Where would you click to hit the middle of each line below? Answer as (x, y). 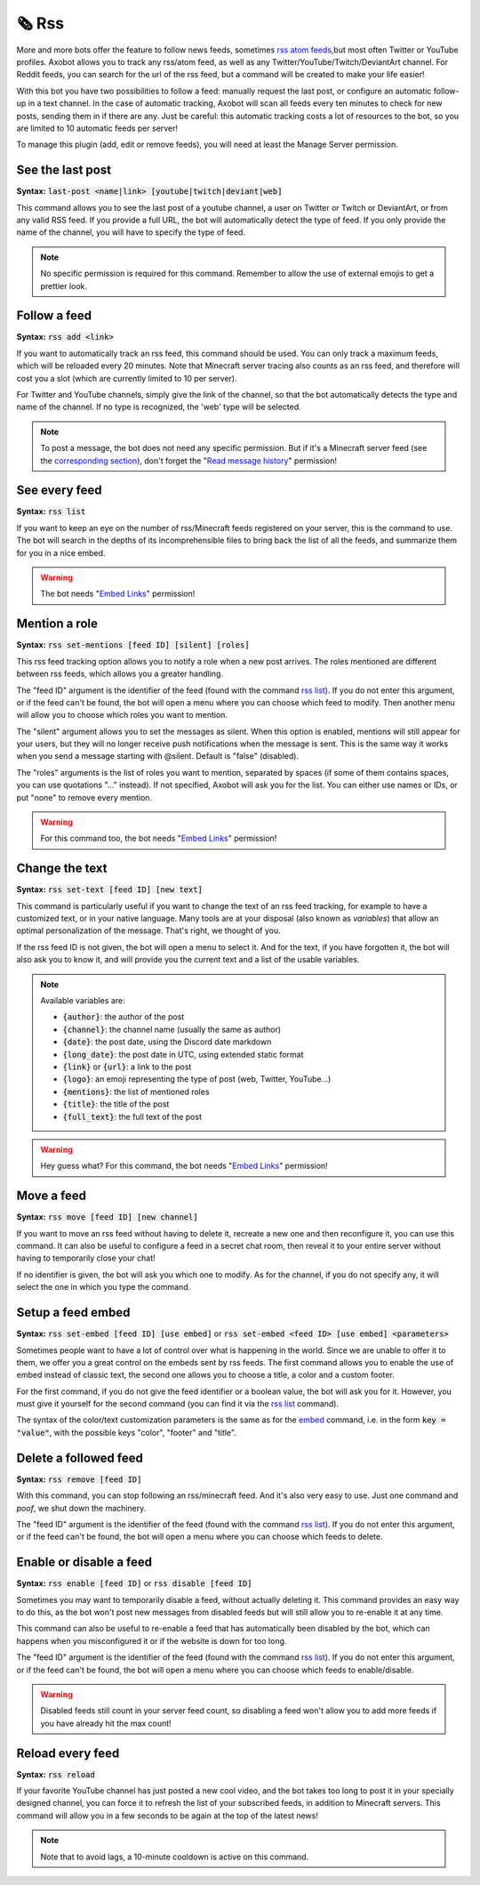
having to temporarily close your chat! (86, 1258)
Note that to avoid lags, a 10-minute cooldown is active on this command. (175, 1857)
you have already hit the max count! (106, 1723)
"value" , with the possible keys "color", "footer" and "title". (127, 1432)
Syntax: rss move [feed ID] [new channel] (108, 1217)
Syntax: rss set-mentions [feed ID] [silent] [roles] (133, 645)
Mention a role (57, 624)
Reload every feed (68, 1753)
